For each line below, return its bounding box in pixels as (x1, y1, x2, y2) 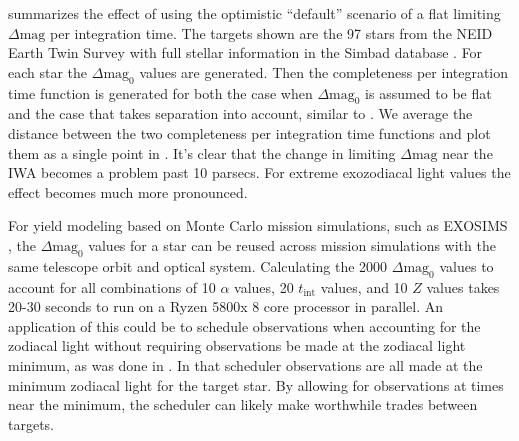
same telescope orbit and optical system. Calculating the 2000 (8, 255, 388, 276)
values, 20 (234, 276, 294, 297)
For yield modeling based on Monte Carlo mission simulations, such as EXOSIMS (8, 215, 508, 236)
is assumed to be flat (365, 82, 492, 103)
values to (439, 255, 494, 276)
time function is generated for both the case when (8, 82, 313, 103)
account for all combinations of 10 (8, 276, 216, 297)
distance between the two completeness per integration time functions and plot (8, 122, 491, 143)
